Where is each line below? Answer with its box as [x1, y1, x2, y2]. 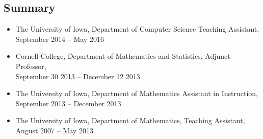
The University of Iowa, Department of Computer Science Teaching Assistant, [15, 24, 259, 34]
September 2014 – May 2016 [15, 33, 104, 44]
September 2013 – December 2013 [15, 98, 121, 108]
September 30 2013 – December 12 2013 [15, 71, 140, 81]
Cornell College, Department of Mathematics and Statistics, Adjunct [15, 51, 230, 61]
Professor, [15, 60, 46, 71]
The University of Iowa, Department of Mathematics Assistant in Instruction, [15, 88, 258, 99]
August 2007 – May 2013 [15, 125, 93, 135]
